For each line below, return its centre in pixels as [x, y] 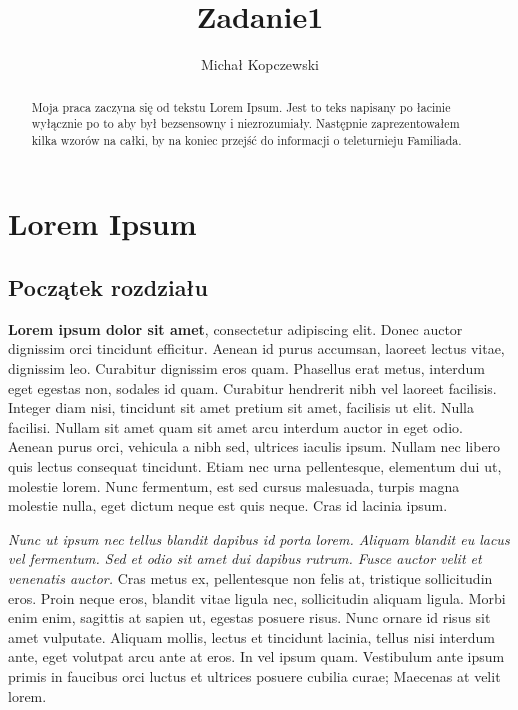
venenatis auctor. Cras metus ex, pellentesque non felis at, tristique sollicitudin [250, 578]
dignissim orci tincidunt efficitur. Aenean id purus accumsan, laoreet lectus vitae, [256, 348]
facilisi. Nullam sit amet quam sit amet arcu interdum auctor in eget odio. [235, 426]
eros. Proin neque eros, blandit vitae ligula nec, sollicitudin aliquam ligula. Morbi [257, 597]
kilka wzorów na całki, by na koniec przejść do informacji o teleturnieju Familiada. [246, 139]
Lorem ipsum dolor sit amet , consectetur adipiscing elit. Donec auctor [235, 328]
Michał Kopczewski [260, 64]
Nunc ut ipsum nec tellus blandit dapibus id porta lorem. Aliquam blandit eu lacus [259, 538]
